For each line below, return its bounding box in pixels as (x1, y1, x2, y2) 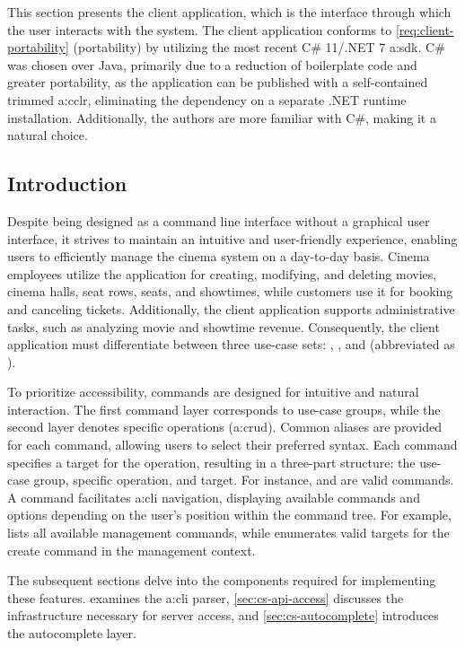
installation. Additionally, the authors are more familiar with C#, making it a (7, 108, 436, 127)
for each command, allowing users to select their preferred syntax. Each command (7, 435, 458, 454)
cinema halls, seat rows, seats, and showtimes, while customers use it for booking (7, 282, 453, 301)
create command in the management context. (7, 540, 256, 559)
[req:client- (395, 20, 454, 39)
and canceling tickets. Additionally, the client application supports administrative (7, 299, 455, 318)
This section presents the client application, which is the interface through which (7, 3, 452, 21)
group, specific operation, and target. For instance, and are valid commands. (33, 470, 454, 489)
